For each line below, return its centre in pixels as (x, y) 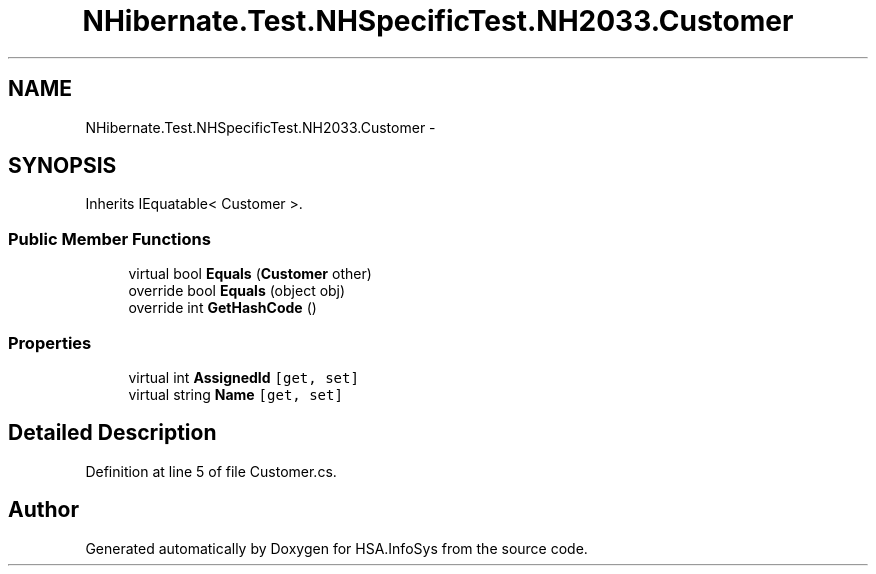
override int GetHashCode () (222, 308)
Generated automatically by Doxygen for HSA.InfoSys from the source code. (336, 548)
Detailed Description (112, 433)
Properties (50, 342)
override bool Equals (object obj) (237, 291)
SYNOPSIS (62, 166)
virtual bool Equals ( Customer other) (250, 274)
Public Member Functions (109, 238)
